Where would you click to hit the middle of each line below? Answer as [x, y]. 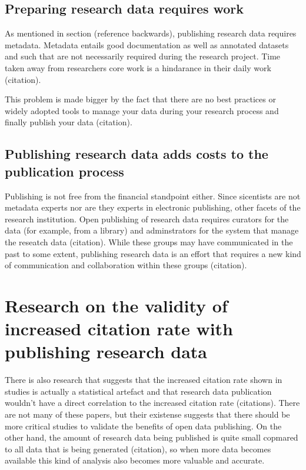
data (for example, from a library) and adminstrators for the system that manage [152, 230]
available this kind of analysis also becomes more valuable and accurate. [135, 460]
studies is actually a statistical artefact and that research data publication [138, 391]
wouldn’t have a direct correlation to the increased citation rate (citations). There [152, 403]
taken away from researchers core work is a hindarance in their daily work [138, 67]
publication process [64, 171]
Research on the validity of [116, 305]
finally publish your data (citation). [69, 122]
